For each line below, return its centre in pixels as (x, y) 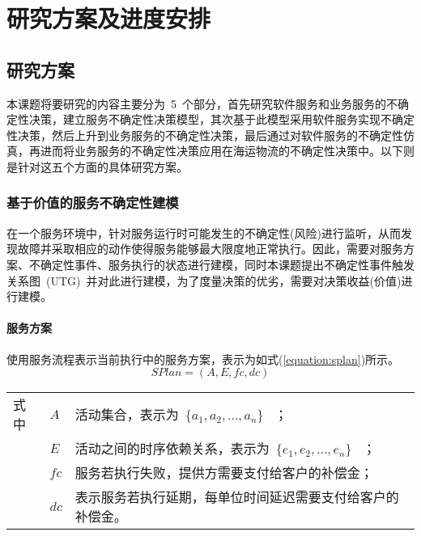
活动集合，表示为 (127, 415)
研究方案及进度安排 (109, 18)
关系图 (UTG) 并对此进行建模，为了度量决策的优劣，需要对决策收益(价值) (204, 280)
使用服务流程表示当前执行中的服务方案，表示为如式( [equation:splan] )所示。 (203, 359)
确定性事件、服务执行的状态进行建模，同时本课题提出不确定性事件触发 (227, 264)
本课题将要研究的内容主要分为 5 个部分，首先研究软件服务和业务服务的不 (202, 103)
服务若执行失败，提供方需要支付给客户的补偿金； (224, 473)
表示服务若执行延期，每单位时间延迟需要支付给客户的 (237, 497)
